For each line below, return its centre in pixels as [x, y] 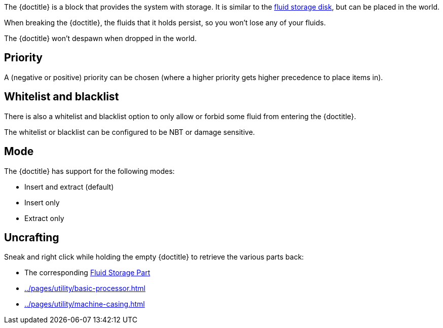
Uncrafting [32, 237]
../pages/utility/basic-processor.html [85, 288]
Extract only [44, 218]
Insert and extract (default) [69, 187]
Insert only [42, 202]
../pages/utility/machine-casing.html [85, 304]
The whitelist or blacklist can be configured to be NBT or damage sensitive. [130, 132]
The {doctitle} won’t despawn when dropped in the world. [100, 38]
